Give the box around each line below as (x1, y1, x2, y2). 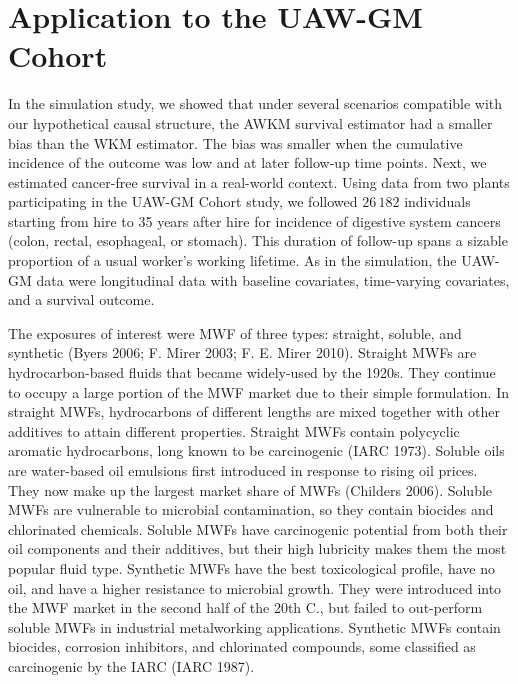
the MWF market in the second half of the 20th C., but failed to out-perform (8, 597, 483, 618)
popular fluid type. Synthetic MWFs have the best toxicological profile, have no (8, 557, 495, 578)
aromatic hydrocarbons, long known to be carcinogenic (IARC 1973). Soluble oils (8, 440, 505, 461)
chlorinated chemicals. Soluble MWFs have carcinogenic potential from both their (8, 518, 508, 539)
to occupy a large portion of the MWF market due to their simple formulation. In (8, 381, 509, 402)
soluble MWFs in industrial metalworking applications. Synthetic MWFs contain (8, 616, 501, 637)
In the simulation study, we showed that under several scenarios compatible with (8, 93, 503, 114)
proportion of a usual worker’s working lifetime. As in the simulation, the (8, 250, 457, 271)
